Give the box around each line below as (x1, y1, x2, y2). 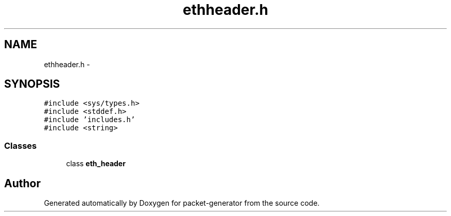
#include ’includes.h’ (44, 115, 135, 124)
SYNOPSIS (4, 77, 60, 91)
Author (4, 176, 41, 190)
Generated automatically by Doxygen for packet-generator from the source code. (44, 199, 320, 208)
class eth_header (66, 159, 126, 168)
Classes (4, 140, 37, 151)
